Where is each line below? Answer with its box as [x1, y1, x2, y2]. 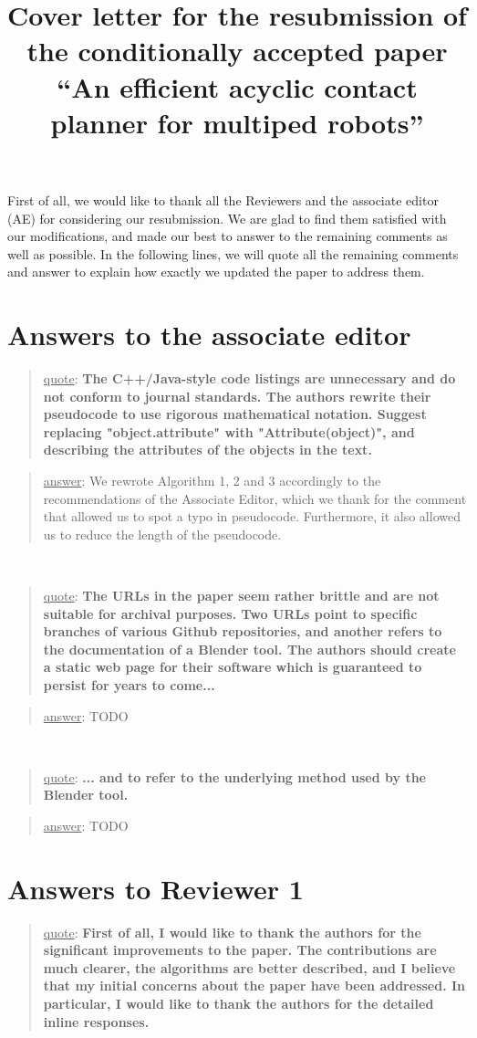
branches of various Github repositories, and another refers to [43, 622, 442, 641]
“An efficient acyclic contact [57, 68, 418, 105]
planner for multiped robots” [50, 103, 424, 141]
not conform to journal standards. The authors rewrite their [43, 386, 431, 405]
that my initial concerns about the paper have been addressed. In [43, 976, 466, 995]
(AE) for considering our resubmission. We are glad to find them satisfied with [7, 208, 447, 227]
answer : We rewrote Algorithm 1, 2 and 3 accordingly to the [43, 471, 381, 489]
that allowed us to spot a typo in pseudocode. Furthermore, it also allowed [43, 507, 461, 526]
